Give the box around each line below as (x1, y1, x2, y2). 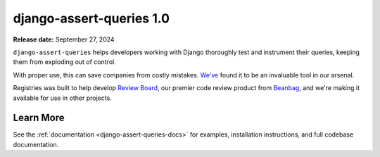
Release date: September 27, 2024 (13, 35, 115, 44)
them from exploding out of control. (13, 58, 116, 66)
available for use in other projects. (13, 94, 112, 102)
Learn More (13, 112, 65, 124)
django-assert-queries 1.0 (13, 11, 170, 26)
